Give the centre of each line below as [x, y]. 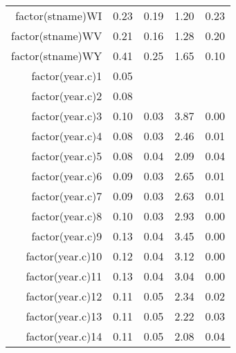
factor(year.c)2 [67, 96]
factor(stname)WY [57, 56]
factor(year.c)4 [67, 136]
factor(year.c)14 [64, 336]
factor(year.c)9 [67, 236]
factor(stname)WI [59, 16]
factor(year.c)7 [67, 196]
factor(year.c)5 [67, 156]
